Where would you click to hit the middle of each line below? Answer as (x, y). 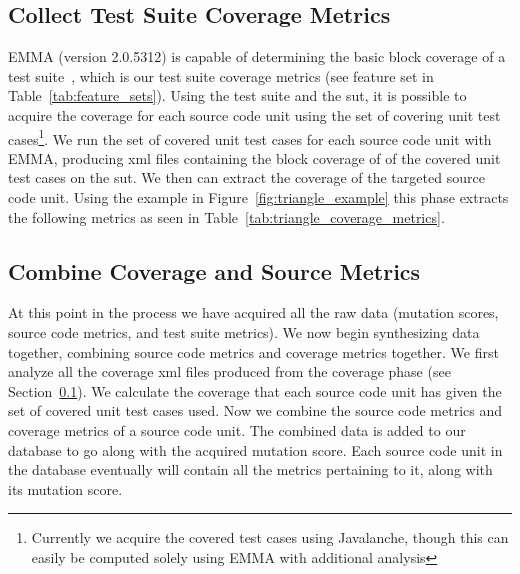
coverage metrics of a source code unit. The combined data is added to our (237, 429)
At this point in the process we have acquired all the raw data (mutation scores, (253, 312)
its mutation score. (65, 488)
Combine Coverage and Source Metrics (214, 270)
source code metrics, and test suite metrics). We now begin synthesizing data (244, 332)
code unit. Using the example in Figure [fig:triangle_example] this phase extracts (258, 197)
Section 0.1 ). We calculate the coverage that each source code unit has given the (255, 390)
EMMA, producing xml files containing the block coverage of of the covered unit (254, 157)
